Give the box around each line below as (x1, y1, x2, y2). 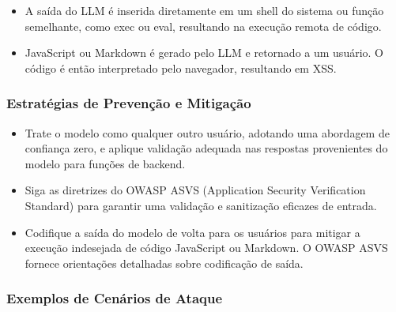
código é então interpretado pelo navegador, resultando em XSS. (25, 59, 337, 76)
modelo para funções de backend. (25, 155, 186, 171)
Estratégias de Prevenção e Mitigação (6, 93, 251, 113)
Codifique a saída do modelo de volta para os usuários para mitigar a (25, 224, 360, 240)
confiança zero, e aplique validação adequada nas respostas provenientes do (25, 140, 388, 156)
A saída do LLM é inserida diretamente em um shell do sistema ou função (25, 2, 384, 18)
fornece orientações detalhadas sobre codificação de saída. (25, 254, 304, 271)
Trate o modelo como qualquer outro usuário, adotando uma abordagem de (25, 124, 390, 141)
